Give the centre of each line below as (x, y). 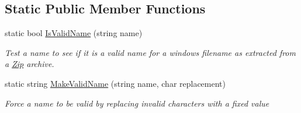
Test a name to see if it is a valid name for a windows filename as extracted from (150, 52)
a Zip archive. (30, 64)
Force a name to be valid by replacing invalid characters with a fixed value (137, 103)
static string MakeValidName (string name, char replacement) (115, 83)
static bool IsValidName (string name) (74, 33)
